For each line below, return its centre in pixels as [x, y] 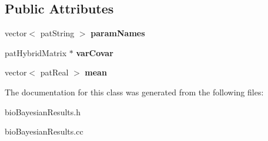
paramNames [118, 33]
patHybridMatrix [36, 52]
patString [57, 33]
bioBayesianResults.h [43, 111]
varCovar [95, 52]
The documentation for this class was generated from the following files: [134, 92]
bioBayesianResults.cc [44, 131]
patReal [54, 72]
